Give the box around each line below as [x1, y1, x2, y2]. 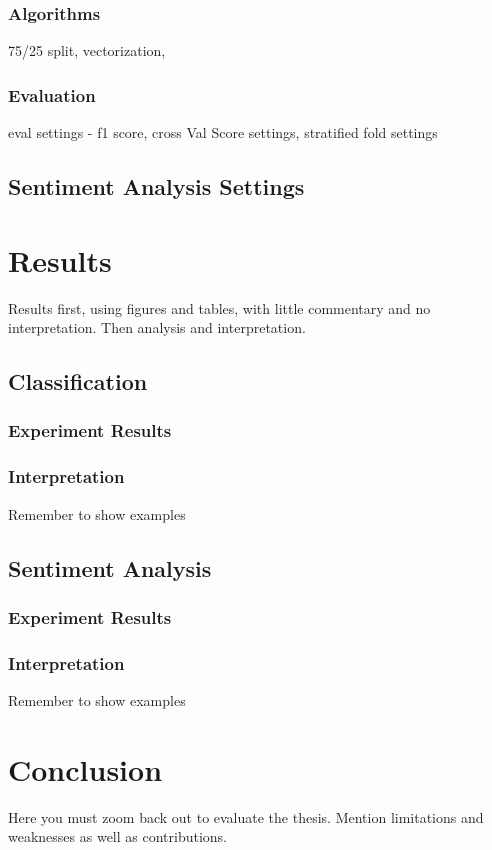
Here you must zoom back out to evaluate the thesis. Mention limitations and [8, 806, 484, 827]
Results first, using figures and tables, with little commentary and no [8, 297, 431, 318]
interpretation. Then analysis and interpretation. [8, 317, 306, 338]
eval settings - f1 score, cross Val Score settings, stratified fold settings [8, 122, 438, 143]
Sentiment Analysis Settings [8, 171, 305, 202]
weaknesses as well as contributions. [8, 826, 228, 847]
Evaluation [8, 82, 96, 107]
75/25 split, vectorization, [8, 40, 166, 61]
